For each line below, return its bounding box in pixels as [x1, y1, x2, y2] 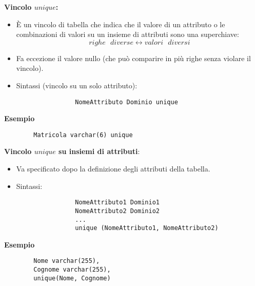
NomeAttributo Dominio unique [75, 98, 178, 106]
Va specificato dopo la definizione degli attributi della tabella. [16, 163, 210, 174]
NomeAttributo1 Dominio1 [75, 199, 160, 206]
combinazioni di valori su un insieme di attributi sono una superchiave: [16, 29, 239, 40]
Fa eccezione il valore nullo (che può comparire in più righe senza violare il [16, 52, 251, 63]
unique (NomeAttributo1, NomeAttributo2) [75, 224, 219, 232]
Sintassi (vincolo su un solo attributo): [16, 80, 138, 90]
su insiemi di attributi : [58, 146, 140, 157]
